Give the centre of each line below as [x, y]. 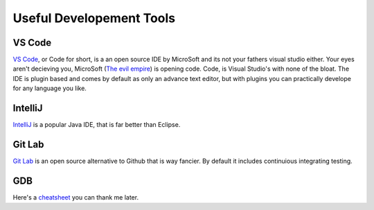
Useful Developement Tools [94, 18]
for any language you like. [50, 88]
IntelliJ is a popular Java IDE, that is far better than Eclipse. [97, 125]
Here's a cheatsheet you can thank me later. [75, 197]
